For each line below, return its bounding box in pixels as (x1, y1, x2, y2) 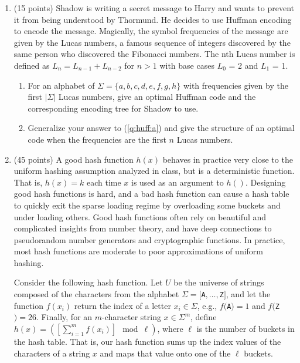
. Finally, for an (36, 311, 93, 323)
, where (157, 322, 183, 334)
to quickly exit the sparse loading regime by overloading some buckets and (13, 199, 281, 211)
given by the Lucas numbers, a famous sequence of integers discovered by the (13, 36, 291, 48)
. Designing (245, 176, 286, 188)
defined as (13, 59, 50, 71)
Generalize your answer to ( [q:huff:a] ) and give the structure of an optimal (28, 122, 295, 134)
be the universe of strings (173, 276, 264, 288)
